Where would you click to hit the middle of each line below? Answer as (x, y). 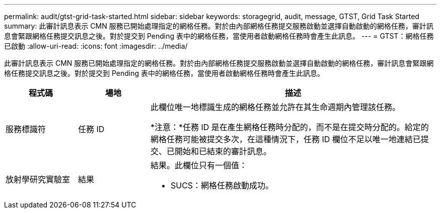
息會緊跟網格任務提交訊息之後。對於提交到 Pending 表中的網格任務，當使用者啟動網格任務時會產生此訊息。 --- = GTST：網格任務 (219, 36)
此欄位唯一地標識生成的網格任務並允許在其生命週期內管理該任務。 (275, 107)
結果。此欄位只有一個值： (199, 165)
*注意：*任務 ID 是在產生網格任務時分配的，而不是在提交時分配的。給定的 (289, 127)
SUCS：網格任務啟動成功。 (222, 185)
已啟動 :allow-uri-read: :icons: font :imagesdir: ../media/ (96, 46)
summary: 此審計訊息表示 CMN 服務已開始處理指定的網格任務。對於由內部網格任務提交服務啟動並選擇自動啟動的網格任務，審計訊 (219, 26)
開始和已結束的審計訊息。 (223, 151)
